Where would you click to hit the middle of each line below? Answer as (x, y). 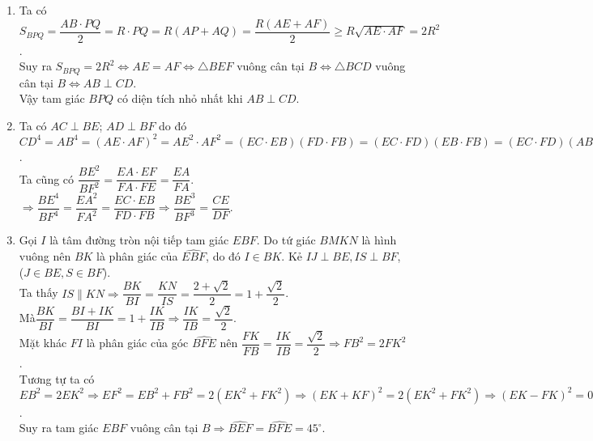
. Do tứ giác (286, 240)
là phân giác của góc (137, 343)
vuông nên (45, 256)
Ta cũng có (47, 178)
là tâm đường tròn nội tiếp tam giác (139, 240)
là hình (379, 240)
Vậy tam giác (52, 98)
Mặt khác (43, 343)
